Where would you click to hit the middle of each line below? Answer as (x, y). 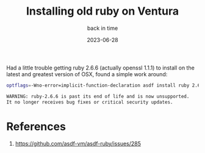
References (36, 126)
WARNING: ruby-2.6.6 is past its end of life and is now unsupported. (98, 96)
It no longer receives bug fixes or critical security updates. (90, 102)
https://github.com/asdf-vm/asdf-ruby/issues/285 (78, 143)
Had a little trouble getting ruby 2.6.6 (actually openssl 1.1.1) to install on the (101, 68)
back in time (103, 28)
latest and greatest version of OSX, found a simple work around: (87, 74)
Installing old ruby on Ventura (103, 11)
